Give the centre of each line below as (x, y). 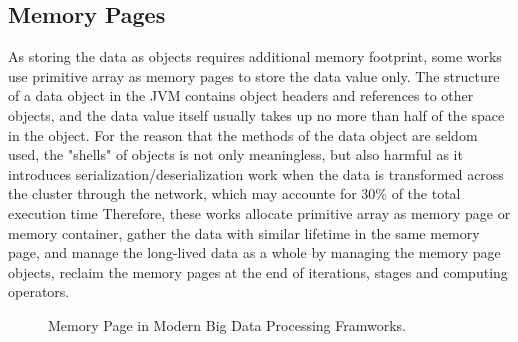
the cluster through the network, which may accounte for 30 (192, 193)
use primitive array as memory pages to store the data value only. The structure (254, 75)
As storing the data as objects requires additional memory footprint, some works (255, 56)
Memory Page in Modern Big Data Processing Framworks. (227, 324)
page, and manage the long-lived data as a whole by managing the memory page (254, 252)
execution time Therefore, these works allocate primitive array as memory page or (259, 212)
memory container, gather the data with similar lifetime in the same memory (244, 232)
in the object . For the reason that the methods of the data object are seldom (243, 134)
